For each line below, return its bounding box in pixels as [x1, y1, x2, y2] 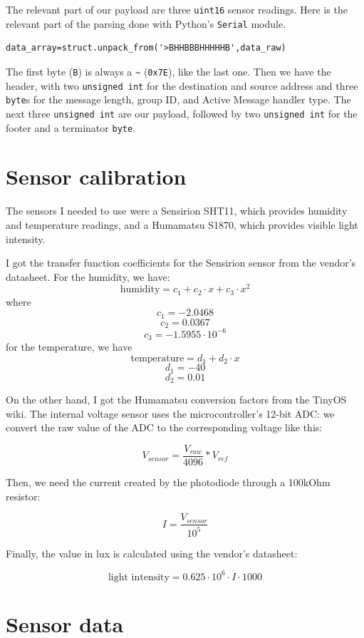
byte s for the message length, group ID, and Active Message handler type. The [6, 92, 351, 107]
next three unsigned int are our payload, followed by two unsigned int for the [6, 106, 358, 120]
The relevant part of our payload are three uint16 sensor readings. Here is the [6, 2, 348, 16]
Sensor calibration [6, 162, 187, 191]
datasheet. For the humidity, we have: [6, 269, 170, 284]
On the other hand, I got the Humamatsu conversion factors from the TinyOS [6, 392, 347, 407]
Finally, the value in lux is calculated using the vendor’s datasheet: [6, 545, 298, 560]
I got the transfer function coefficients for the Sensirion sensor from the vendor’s [6, 255, 356, 270]
